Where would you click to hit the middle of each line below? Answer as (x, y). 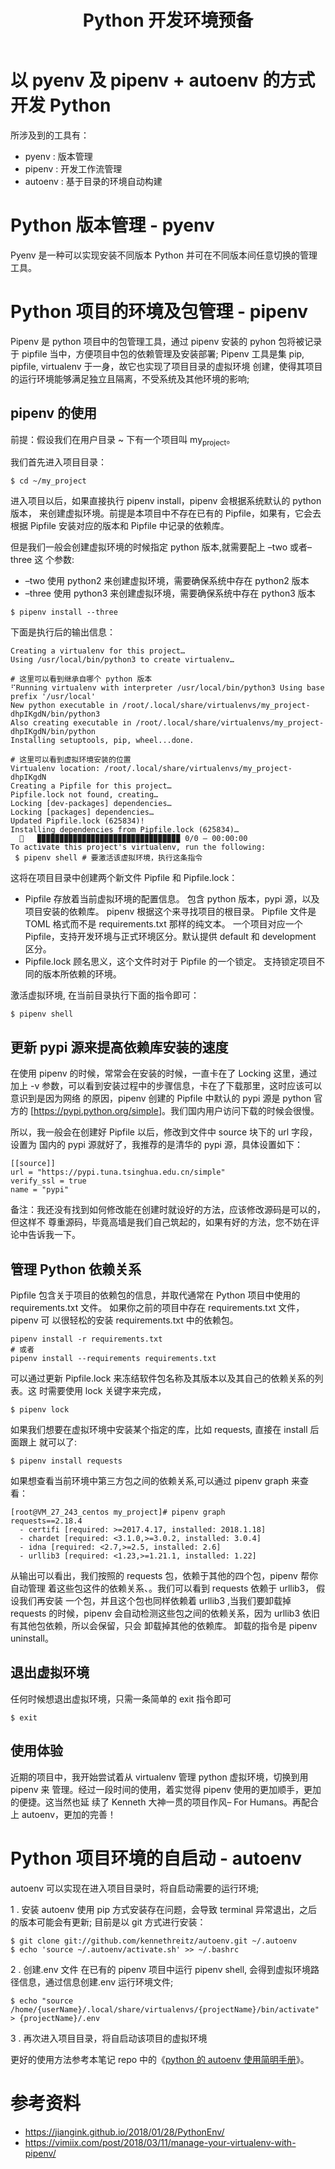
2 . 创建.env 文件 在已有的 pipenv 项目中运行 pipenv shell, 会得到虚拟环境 (161, 1969)
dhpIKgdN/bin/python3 (55, 714)
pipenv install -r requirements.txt (86, 1339)
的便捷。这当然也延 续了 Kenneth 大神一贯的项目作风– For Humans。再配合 (165, 1802)
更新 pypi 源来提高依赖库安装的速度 (119, 1047)
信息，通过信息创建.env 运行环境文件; (96, 1982)
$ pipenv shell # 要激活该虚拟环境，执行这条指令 (108, 858)
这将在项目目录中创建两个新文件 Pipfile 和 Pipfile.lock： (124, 878)
